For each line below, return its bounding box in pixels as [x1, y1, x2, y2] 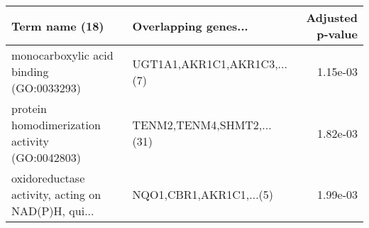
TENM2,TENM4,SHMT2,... [132, 116, 272, 133]
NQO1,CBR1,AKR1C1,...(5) [132, 186, 274, 202]
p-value [316, 26, 358, 42]
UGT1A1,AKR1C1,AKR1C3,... [132, 55, 287, 72]
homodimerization [11, 116, 101, 133]
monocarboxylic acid [11, 47, 114, 63]
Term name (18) [11, 17, 104, 34]
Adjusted [306, 9, 358, 26]
